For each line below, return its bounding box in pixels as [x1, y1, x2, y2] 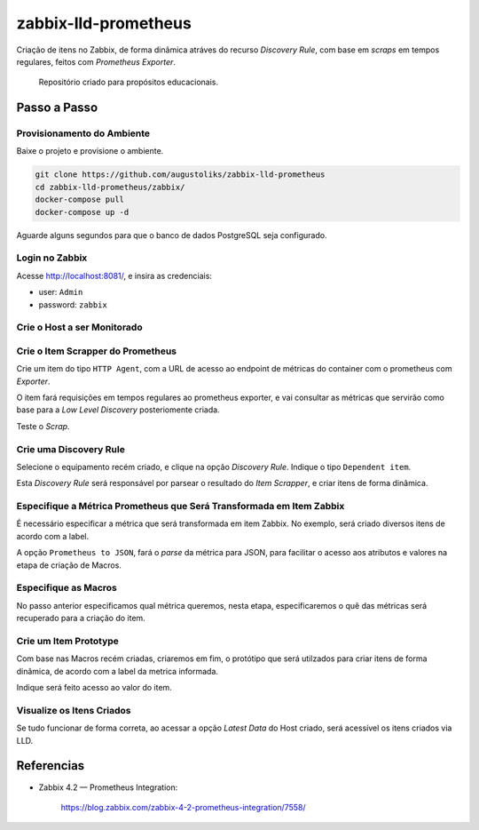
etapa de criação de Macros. [16, 560, 122, 571]
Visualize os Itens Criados [16, 704, 131, 716]
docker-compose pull [35, 195, 124, 204]
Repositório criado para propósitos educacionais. [38, 76, 219, 88]
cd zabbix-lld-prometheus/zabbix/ [35, 182, 185, 192]
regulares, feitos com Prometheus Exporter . [16, 56, 177, 67]
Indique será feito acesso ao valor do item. [16, 682, 172, 693]
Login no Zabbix [16, 251, 88, 264]
